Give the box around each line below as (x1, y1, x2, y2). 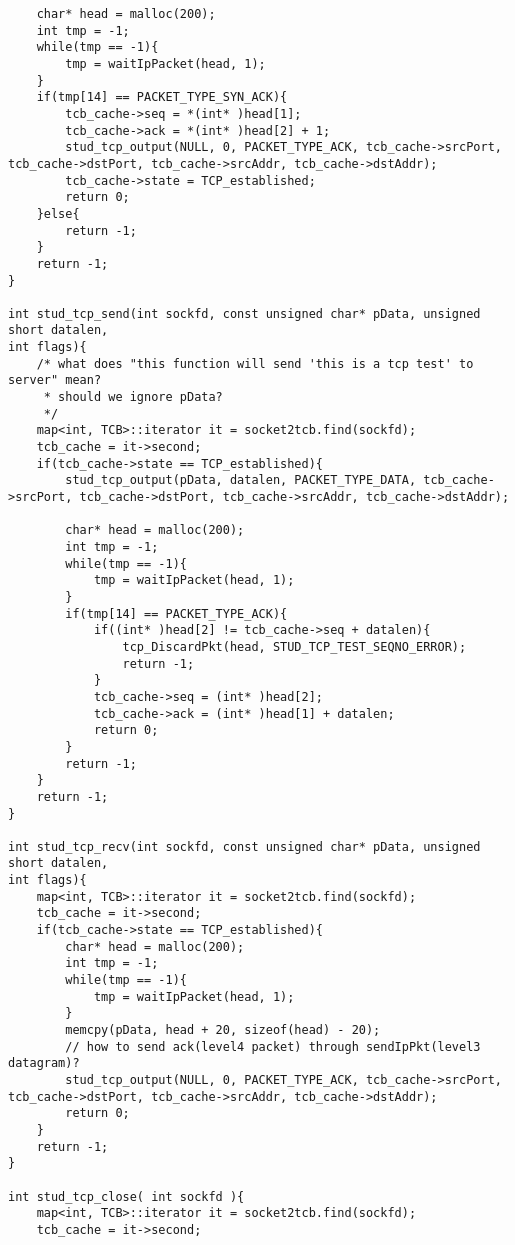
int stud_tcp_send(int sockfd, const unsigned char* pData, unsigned (8, 306, 481, 321)
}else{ (36, 206, 80, 221)
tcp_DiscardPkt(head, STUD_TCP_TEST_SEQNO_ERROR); (122, 639, 467, 654)
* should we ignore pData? (43, 390, 223, 405)
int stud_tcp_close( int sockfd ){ (8, 1189, 245, 1204)
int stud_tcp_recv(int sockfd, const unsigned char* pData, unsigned (8, 839, 481, 854)
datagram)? (8, 1056, 80, 1071)
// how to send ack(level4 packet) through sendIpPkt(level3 (65, 1039, 481, 1054)
